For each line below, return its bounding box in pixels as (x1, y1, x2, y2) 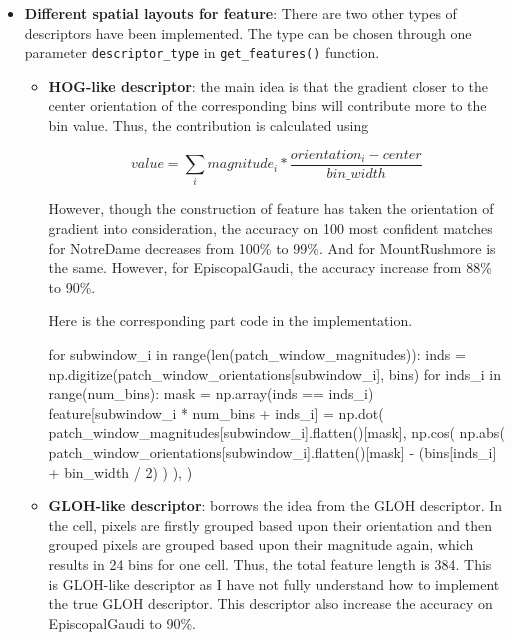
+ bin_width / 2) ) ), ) (48, 461, 193, 482)
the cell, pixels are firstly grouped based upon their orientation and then (48, 514, 493, 535)
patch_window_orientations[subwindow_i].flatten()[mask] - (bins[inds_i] (48, 441, 497, 462)
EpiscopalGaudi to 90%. (48, 612, 196, 633)
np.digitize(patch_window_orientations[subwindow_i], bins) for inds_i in (48, 363, 501, 384)
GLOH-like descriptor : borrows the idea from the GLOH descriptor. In (48, 495, 503, 516)
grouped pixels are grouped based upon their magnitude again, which (48, 534, 474, 555)
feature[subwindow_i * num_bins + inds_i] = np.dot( (48, 402, 384, 423)
